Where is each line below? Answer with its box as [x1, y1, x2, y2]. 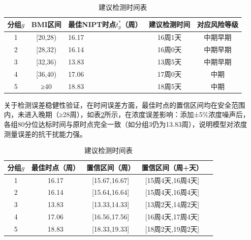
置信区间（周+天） [141, 162, 203, 172]
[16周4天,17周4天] [145, 211, 199, 222]
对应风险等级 [197, 19, 239, 30]
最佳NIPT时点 [68, 19, 116, 29]
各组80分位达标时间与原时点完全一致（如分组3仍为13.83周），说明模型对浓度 [4, 119, 247, 129]
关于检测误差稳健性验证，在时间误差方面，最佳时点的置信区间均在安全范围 [4, 99, 245, 110]
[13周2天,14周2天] [145, 199, 199, 210]
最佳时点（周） [31, 162, 80, 172]
